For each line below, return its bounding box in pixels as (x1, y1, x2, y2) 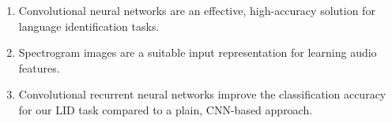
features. (18, 59, 60, 76)
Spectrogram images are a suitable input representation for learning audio (18, 44, 377, 61)
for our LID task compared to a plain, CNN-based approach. (18, 101, 313, 117)
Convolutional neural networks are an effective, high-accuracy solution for (18, 2, 375, 18)
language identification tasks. (18, 17, 160, 34)
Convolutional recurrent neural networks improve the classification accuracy (18, 86, 386, 102)
